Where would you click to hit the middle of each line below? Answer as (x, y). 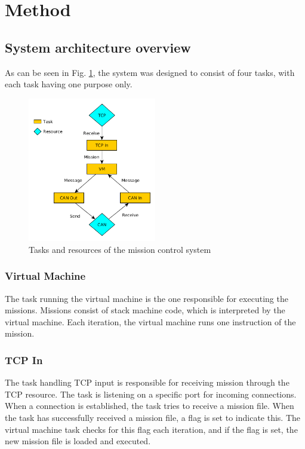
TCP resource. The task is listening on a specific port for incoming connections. (151, 394)
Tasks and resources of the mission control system (120, 249)
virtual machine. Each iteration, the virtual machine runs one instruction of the (150, 321)
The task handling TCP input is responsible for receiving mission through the (147, 382)
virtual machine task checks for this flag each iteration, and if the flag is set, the (151, 429)
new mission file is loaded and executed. (78, 441)
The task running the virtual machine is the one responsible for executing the (147, 298)
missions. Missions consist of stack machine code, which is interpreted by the (145, 310)
